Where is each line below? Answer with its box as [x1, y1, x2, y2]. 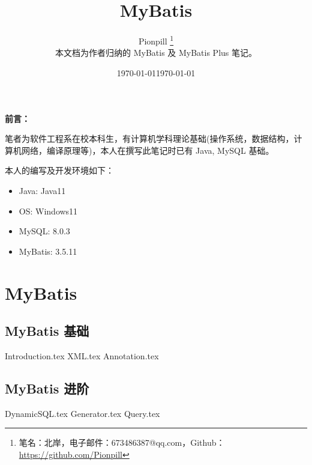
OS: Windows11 [19, 204, 78, 217]
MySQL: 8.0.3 [19, 225, 70, 237]
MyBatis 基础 [5, 321, 89, 340]
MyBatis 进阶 [5, 378, 89, 397]
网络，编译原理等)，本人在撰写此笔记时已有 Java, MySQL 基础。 [21, 144, 274, 156]
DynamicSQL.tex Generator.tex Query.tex [5, 407, 160, 419]
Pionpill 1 [138, 33, 174, 47]
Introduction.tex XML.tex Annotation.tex [5, 349, 159, 362]
